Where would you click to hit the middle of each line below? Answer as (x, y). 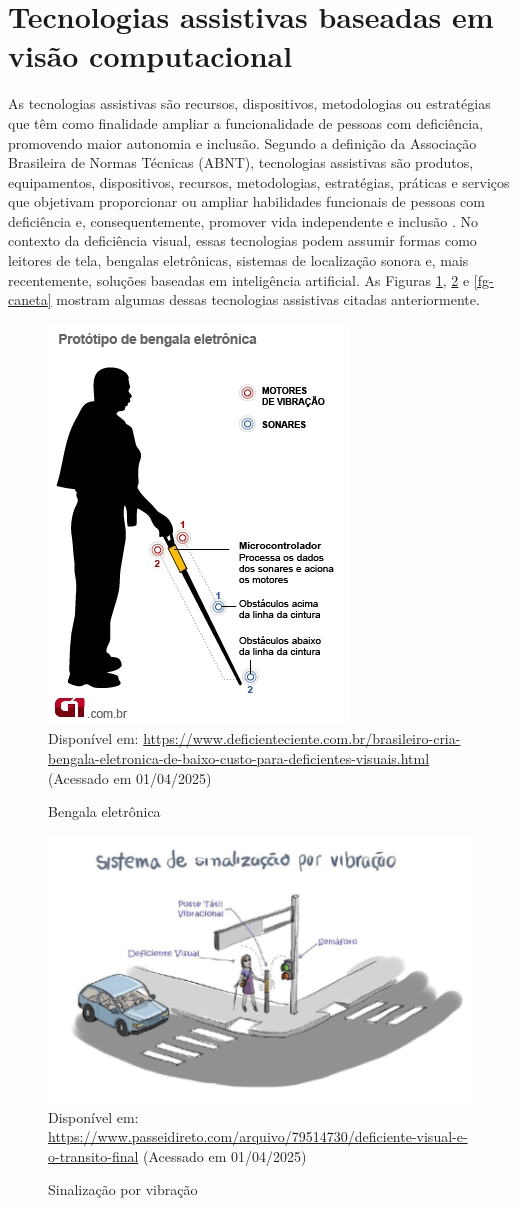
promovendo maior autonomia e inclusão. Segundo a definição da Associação (242, 142)
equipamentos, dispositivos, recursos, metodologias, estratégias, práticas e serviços (259, 181)
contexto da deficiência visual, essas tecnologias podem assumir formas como (242, 240)
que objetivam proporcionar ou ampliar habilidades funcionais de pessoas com (246, 201)
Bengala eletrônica (104, 811)
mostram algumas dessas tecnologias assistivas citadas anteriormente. (268, 299)
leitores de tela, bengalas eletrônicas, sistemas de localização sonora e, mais (238, 260)
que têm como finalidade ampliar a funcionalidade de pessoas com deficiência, (246, 122)
